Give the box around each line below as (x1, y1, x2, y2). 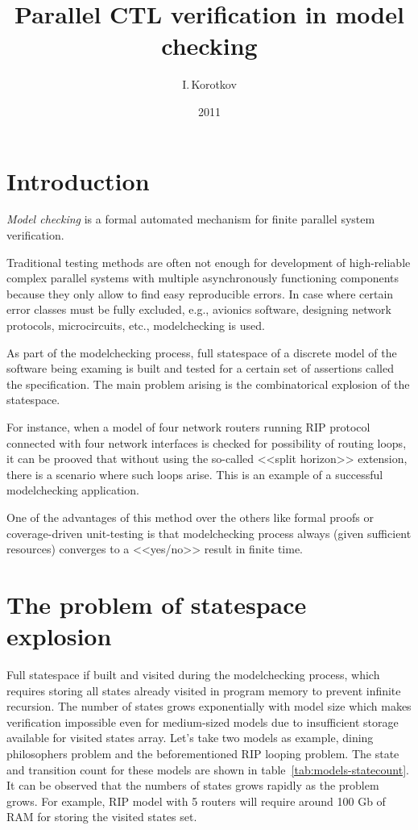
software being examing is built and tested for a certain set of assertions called (6, 360, 394, 377)
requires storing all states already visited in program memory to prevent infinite (6, 682, 401, 699)
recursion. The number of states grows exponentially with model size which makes (6, 698, 412, 715)
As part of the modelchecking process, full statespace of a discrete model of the (6, 344, 397, 361)
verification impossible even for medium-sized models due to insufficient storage (6, 713, 399, 730)
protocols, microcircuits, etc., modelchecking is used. (6, 317, 265, 333)
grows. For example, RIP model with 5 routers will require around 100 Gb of (6, 792, 386, 809)
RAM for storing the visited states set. (6, 808, 197, 825)
